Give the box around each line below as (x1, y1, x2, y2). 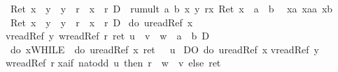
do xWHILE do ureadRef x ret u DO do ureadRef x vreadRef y (10, 42, 319, 56)
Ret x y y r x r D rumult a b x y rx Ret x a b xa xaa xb (10, 1, 333, 15)
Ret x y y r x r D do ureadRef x (10, 15, 193, 29)
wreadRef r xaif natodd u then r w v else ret (6, 55, 221, 70)
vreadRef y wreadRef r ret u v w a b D (6, 28, 209, 43)
